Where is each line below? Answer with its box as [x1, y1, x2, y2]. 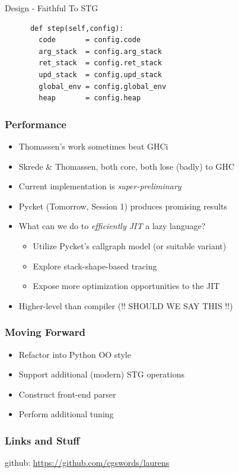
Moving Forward [5, 325, 85, 339]
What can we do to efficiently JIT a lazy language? [18, 220, 206, 232]
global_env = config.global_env [39, 82, 167, 91]
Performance [5, 116, 66, 131]
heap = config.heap [39, 94, 141, 103]
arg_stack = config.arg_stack [39, 47, 162, 56]
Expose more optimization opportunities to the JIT [33, 280, 220, 292]
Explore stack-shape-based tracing [33, 259, 157, 272]
